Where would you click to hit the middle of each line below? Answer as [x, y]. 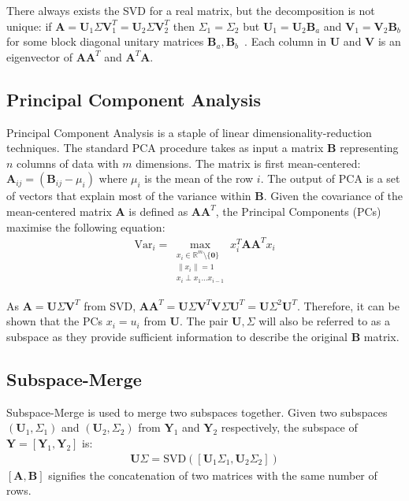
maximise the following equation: [86, 226]
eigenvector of [40, 56]
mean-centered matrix [59, 211]
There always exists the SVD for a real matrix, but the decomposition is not [191, 10]
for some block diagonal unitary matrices [105, 41]
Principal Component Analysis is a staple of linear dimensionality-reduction [189, 132]
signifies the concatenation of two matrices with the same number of [213, 475]
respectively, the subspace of [289, 427]
